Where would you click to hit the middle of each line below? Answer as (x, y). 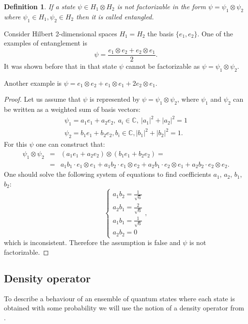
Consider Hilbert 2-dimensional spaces (61, 33)
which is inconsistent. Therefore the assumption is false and (92, 242)
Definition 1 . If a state (40, 6)
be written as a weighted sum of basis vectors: (72, 109)
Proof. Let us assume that (42, 99)
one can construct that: (70, 144)
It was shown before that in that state (61, 66)
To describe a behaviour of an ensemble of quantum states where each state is (119, 298)
